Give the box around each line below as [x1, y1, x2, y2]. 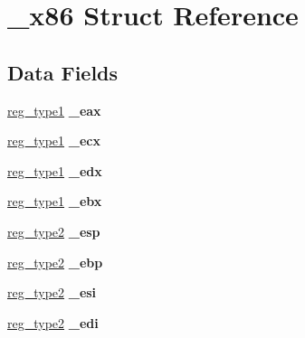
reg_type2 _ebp [7, 252, 103, 271]
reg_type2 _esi [7, 283, 97, 302]
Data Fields [7, 58, 119, 86]
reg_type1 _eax [7, 100, 101, 119]
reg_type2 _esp [7, 221, 100, 240]
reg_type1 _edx [7, 161, 102, 180]
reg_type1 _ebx [7, 192, 102, 211]
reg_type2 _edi [7, 313, 99, 332]
